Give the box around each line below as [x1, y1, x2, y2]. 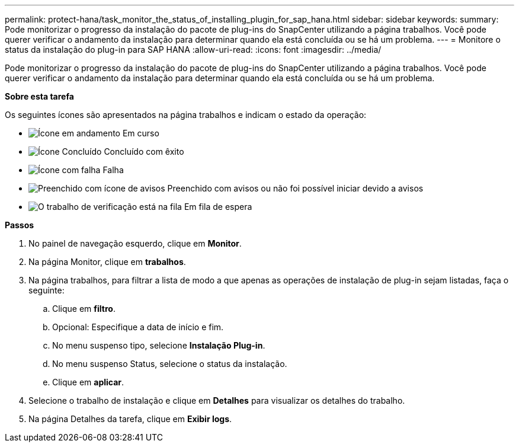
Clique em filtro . [52, 304, 116, 314]
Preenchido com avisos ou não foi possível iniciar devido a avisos [167, 183, 424, 193]
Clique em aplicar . [52, 377, 124, 387]
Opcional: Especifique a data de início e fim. [52, 322, 224, 332]
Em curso [122, 128, 159, 138]
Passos [5, 220, 34, 230]
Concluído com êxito [104, 146, 184, 157]
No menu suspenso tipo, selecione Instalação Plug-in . [52, 340, 265, 350]
